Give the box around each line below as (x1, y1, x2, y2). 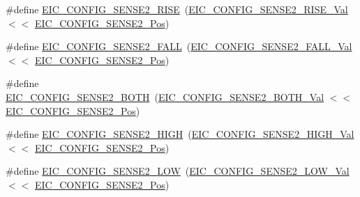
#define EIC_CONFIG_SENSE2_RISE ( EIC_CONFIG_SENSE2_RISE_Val (6, 2, 348, 16)
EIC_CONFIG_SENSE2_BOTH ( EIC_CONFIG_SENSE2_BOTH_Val (6, 89, 324, 104)
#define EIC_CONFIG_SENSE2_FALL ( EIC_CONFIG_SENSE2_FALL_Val (6, 39, 352, 54)
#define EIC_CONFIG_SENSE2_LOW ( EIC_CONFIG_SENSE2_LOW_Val (6, 164, 350, 178)
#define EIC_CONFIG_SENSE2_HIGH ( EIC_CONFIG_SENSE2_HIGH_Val (6, 127, 354, 141)
